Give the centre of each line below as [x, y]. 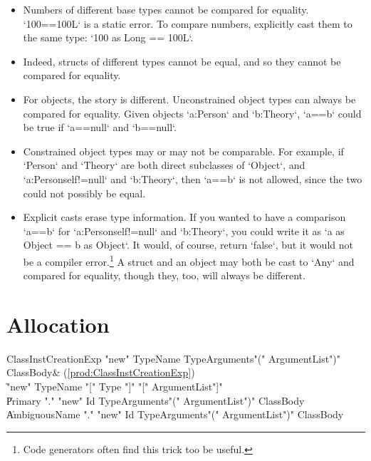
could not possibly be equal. [84, 193]
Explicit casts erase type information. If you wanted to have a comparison [184, 217]
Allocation [58, 324]
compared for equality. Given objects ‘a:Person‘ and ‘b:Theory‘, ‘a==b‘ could [192, 113]
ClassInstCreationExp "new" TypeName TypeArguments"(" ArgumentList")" [174, 358]
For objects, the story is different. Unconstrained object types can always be [189, 99]
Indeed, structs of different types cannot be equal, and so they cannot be [182, 61]
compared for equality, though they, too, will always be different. [164, 275]
